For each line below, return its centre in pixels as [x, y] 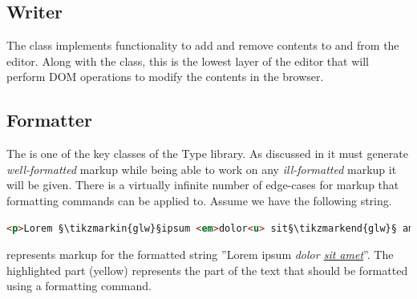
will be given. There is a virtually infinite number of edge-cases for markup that [203, 185]
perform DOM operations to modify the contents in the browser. [165, 77]
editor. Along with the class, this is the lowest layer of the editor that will [188, 61]
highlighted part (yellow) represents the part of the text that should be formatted [207, 270]
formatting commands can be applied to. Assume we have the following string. [199, 200]
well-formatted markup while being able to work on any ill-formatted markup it [202, 169]
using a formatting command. [79, 286]
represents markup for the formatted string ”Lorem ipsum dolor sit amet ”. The [200, 255]
